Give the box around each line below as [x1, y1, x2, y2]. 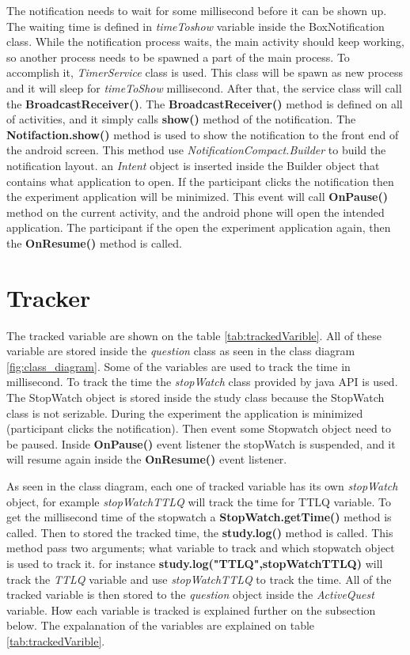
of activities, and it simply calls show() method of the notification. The [6, 111, 356, 127]
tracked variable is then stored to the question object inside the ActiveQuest [6, 586, 374, 603]
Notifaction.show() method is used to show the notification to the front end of [6, 126, 399, 142]
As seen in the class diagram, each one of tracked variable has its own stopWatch [6, 477, 398, 494]
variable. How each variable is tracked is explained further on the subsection [6, 601, 376, 618]
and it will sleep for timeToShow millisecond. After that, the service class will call [6, 79, 402, 96]
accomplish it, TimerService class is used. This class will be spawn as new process [6, 64, 403, 81]
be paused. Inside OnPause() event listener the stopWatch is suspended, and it [6, 435, 396, 452]
